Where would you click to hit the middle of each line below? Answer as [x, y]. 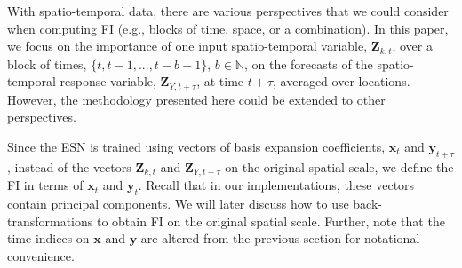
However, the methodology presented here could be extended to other [196, 99]
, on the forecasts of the [308, 63]
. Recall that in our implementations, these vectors [276, 185]
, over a [412, 46]
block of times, [47, 63]
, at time [220, 81]
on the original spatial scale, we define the [339, 166]
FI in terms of [45, 185]
